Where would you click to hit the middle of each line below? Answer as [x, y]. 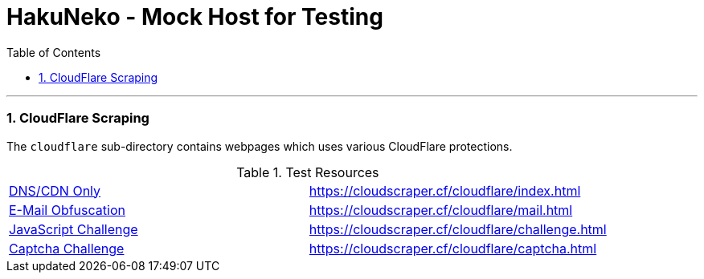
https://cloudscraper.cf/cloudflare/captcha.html [453, 248]
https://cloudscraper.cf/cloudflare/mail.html [441, 210]
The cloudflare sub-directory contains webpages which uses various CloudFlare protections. [260, 146]
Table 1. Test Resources [308, 172]
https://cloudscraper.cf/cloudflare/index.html [445, 190]
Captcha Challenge [67, 248]
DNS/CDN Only [55, 190]
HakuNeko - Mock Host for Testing [195, 17]
